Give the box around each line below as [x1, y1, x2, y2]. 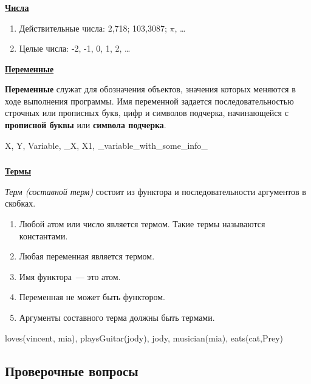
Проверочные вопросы [5, 361, 138, 380]
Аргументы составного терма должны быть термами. [19, 310, 215, 323]
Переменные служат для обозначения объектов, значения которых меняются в [5, 83, 296, 95]
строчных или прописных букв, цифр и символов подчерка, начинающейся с [5, 106, 289, 119]
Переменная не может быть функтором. [19, 290, 166, 303]
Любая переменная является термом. [19, 250, 155, 262]
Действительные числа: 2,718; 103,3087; [19, 21, 167, 34]
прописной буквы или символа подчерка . [5, 118, 166, 131]
